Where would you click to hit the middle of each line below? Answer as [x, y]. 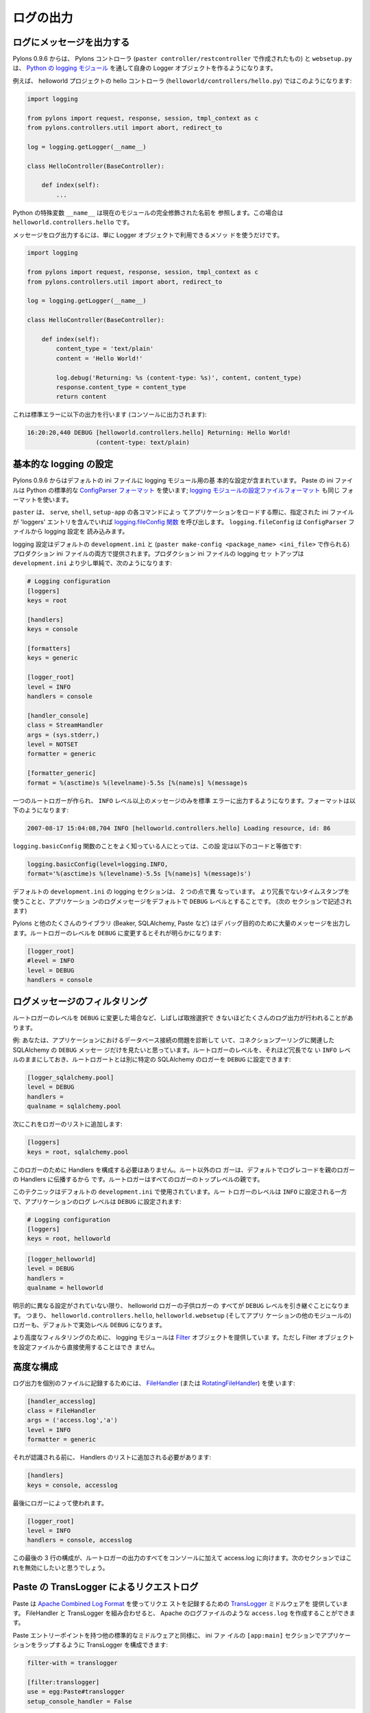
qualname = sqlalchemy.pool [74, 1106]
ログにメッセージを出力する [71, 42]
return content [82, 397]
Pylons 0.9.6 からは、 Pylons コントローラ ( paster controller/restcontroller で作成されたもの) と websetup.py [182, 59]
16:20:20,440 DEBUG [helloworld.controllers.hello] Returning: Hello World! [159, 433]
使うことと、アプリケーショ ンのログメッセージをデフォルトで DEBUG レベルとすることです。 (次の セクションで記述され [182, 901]
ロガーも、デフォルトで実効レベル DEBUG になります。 [89, 1324]
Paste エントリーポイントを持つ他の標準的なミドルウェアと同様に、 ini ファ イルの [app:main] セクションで [167, 1635]
